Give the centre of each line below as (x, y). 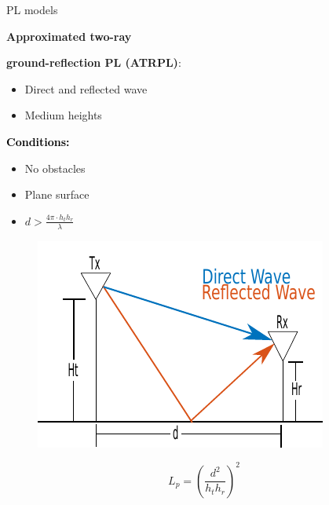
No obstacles (55, 168)
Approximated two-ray (69, 36)
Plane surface (57, 194)
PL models (32, 9)
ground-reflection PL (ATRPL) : (94, 62)
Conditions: (38, 141)
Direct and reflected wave (86, 88)
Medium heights (63, 115)
